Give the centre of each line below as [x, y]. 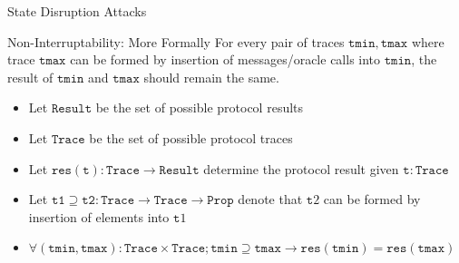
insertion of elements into [99, 216]
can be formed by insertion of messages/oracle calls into [225, 59]
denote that [270, 199]
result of [30, 77]
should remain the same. [211, 77]
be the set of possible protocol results [200, 107]
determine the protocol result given [301, 168]
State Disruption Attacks [77, 11]
